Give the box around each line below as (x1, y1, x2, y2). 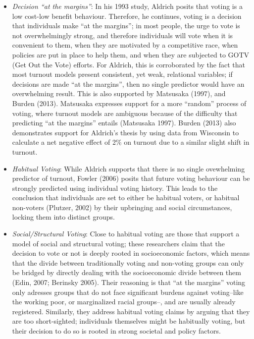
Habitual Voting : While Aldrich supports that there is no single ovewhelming (12, 163, 245, 173)
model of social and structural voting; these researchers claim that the (12, 238, 225, 248)
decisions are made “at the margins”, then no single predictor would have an (12, 78, 245, 89)
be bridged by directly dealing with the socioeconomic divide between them (12, 267, 241, 278)
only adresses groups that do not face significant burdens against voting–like (12, 286, 244, 297)
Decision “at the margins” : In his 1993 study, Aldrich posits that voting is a (12, 1, 243, 11)
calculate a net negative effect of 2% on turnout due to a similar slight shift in (12, 137, 250, 147)
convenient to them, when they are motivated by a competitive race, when (12, 40, 238, 50)
